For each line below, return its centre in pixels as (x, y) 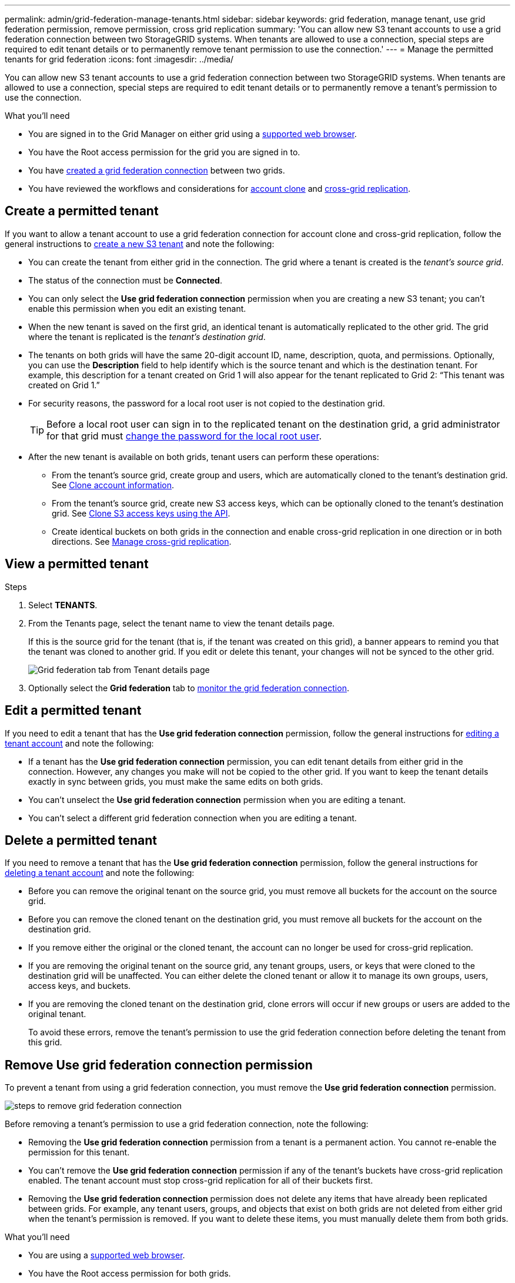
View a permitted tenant (77, 564)
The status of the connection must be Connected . (125, 280)
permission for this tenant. (79, 1152)
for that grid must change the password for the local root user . (184, 436)
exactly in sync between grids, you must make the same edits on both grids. (176, 781)
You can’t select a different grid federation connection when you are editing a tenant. (193, 818)
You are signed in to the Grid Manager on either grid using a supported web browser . (193, 134)
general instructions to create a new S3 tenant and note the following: (140, 244)
